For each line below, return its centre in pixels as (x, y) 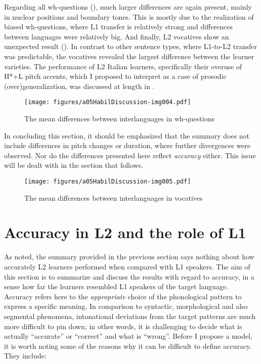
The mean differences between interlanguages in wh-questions (120, 118)
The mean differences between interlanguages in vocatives (114, 197)
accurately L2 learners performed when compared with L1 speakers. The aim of (127, 266)
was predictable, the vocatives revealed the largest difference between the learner (129, 56)
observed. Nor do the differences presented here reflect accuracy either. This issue (130, 155)
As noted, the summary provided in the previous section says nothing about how (129, 257)
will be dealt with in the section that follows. (74, 165)
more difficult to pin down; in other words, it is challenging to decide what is (123, 326)
